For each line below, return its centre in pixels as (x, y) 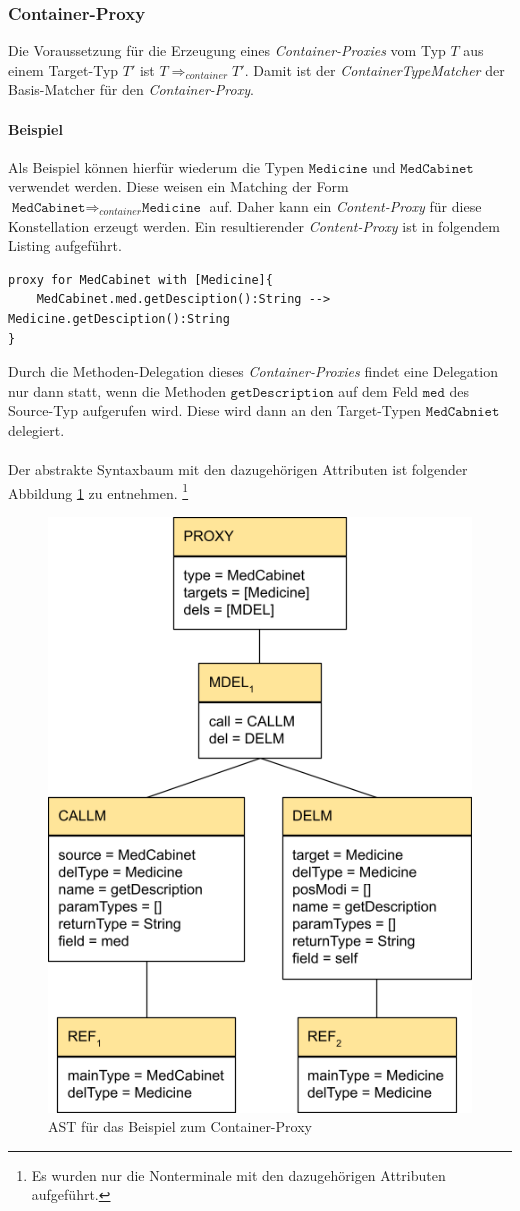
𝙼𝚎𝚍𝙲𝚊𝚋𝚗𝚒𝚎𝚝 (462, 412)
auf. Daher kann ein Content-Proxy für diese (345, 205)
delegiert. (36, 429)
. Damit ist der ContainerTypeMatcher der (374, 69)
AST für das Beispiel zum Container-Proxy (180, 1126)
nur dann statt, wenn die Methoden (117, 390)
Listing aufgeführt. (65, 245)
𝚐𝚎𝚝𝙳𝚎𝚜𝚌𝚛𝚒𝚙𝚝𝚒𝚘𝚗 (282, 392)
